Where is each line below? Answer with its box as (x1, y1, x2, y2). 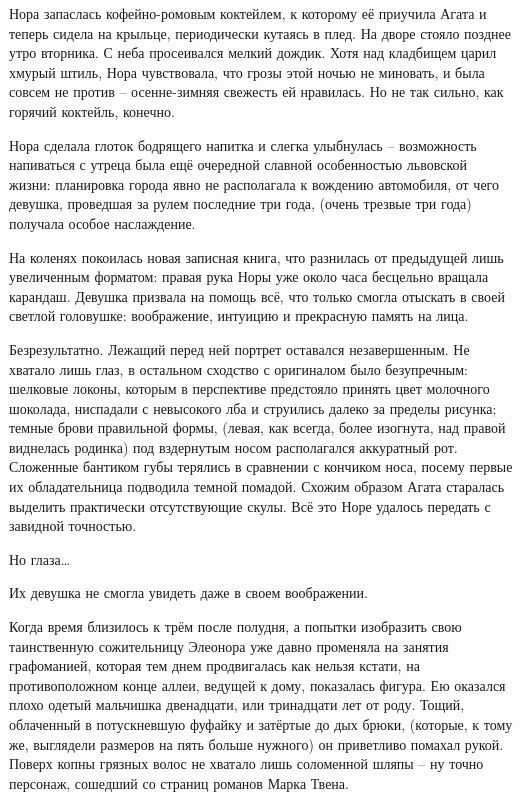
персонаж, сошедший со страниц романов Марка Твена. (9, 772, 349, 793)
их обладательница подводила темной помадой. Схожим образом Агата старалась (9, 476, 505, 497)
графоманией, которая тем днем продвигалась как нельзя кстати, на (9, 655, 420, 676)
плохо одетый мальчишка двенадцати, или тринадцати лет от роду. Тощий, (9, 694, 465, 715)
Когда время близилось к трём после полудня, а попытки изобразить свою (9, 616, 462, 637)
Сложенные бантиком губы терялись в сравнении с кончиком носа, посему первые (9, 456, 513, 477)
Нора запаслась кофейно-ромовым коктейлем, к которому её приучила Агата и (9, 3, 487, 23)
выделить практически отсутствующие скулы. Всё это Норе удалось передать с (9, 495, 491, 516)
